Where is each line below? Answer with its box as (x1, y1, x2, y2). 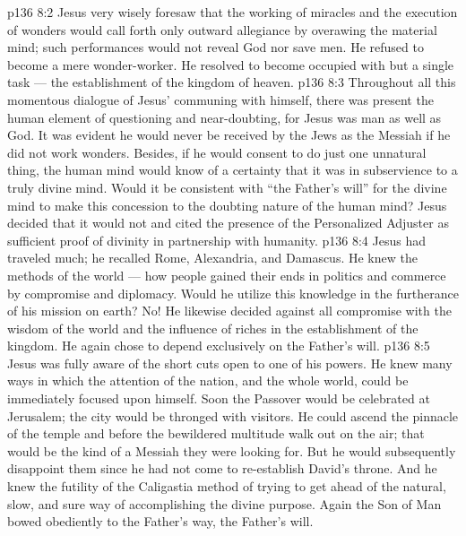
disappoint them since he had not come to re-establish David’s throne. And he (7, 459, 437, 478)
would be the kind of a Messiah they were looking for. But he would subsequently (7, 441, 456, 460)
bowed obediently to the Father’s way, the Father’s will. (7, 512, 314, 531)
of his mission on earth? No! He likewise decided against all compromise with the (7, 301, 452, 320)
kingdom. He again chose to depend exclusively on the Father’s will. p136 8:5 (7, 336, 430, 355)
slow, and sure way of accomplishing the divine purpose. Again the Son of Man (7, 494, 442, 513)
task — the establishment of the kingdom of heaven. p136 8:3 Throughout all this (7, 73, 456, 91)
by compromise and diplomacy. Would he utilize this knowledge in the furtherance (7, 283, 459, 302)
